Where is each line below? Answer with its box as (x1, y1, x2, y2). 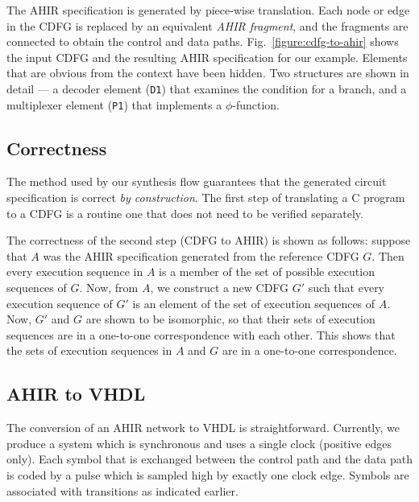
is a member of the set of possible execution (159, 263, 375, 280)
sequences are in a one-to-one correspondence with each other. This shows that (6, 326, 396, 343)
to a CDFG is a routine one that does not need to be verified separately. (6, 204, 363, 221)
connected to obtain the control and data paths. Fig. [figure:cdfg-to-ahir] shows (6, 33, 399, 50)
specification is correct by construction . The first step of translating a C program (6, 189, 405, 206)
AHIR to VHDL (6, 381, 146, 406)
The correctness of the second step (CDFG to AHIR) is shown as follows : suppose (6, 232, 411, 249)
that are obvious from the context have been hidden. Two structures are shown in (6, 64, 409, 81)
